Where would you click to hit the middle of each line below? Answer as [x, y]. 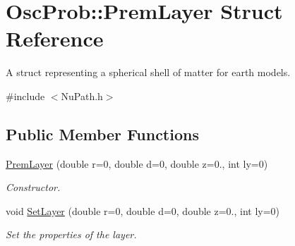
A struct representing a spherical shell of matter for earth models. [148, 72]
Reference [55, 38]
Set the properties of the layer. [71, 234]
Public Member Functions [102, 134]
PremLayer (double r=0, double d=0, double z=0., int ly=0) [137, 163]
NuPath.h [82, 96]
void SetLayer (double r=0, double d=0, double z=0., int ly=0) [143, 210]
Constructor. [33, 187]
